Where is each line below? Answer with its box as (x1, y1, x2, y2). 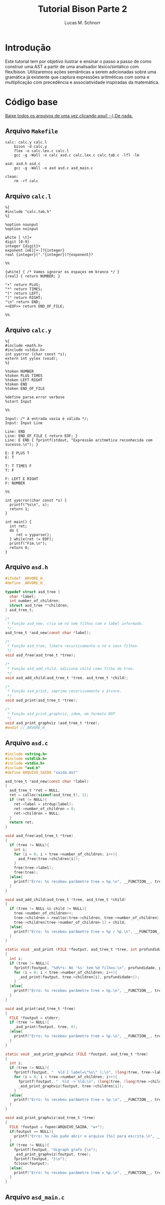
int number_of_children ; (9, 599, 60, 603)
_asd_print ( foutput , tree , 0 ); (14, 1025, 78, 1030)
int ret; (9, 524, 27, 529)
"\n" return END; (5, 300, 41, 305)
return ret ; (9, 820, 34, 825)
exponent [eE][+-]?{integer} (5, 248, 65, 253)
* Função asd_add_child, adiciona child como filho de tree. (7, 666, 135, 671)
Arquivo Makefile (5, 127, 58, 136)
